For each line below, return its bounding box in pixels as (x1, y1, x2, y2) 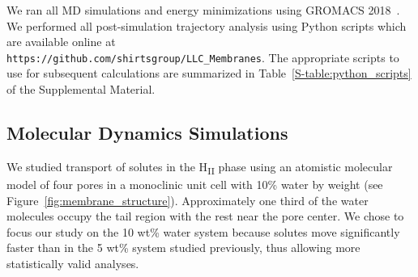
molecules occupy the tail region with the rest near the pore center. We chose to (6, 208, 404, 225)
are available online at (6, 33, 116, 50)
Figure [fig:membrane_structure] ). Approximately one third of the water (6, 191, 369, 208)
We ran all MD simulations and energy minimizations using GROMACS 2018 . (6, 2, 400, 18)
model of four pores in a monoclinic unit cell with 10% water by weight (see (6, 175, 383, 192)
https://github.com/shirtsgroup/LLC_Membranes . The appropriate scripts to (6, 48, 399, 65)
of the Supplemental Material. (6, 81, 156, 98)
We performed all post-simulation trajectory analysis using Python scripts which (6, 17, 407, 34)
